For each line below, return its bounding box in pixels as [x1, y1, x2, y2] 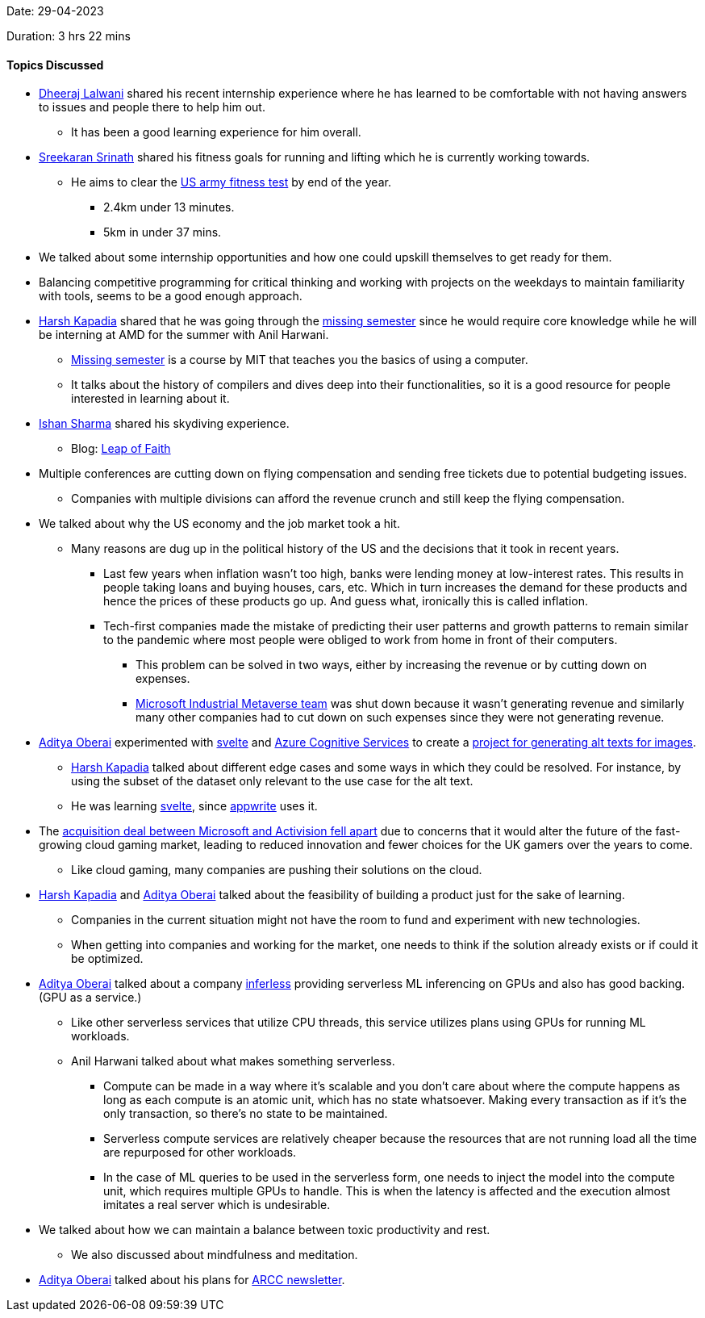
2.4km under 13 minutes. [103, 200, 235, 215]
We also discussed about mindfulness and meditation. [71, 1248, 358, 1262]
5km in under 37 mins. [103, 225, 222, 240]
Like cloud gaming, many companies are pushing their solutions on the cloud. [71, 863, 482, 877]
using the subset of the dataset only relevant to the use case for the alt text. [71, 774, 473, 789]
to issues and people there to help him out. [39, 100, 265, 115]
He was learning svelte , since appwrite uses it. [71, 799, 318, 814]
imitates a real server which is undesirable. [103, 1198, 331, 1212]
